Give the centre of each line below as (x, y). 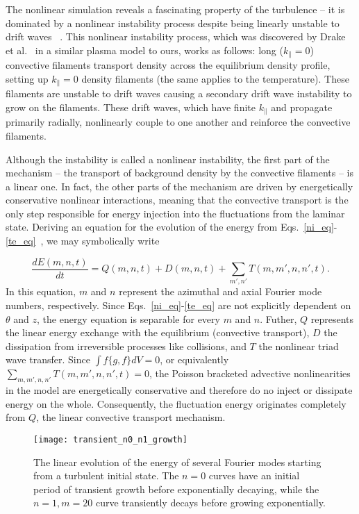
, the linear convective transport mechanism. (131, 417)
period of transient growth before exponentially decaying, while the (176, 489)
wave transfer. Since (48, 359)
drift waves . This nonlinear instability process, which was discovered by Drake (176, 36)
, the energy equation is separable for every (128, 318)
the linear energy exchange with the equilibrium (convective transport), (158, 332)
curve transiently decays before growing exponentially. (210, 503)
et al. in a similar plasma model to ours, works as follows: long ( (144, 50)
